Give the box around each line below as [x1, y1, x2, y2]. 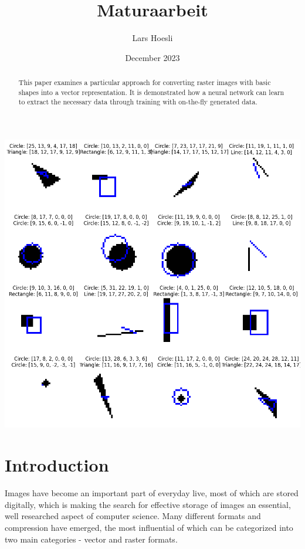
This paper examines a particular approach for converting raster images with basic [18, 77, 271, 87]
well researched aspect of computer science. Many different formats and [5, 510, 261, 522]
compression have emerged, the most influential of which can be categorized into [5, 521, 293, 533]
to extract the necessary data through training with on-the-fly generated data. [18, 97, 257, 107]
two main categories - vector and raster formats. [5, 533, 178, 545]
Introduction [5, 453, 109, 477]
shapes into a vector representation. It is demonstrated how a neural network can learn [18, 87, 284, 97]
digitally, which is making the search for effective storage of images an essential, [5, 498, 291, 510]
